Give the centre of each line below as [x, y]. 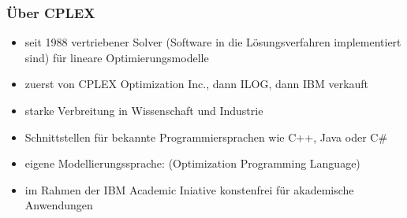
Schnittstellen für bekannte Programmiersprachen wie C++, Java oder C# [206, 137]
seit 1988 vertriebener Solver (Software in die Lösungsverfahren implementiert [213, 42]
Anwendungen [59, 205]
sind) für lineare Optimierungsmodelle [117, 57]
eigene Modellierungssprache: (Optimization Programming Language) [192, 163]
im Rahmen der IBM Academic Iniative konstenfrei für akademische [189, 189]
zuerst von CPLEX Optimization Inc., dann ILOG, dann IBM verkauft [197, 84]
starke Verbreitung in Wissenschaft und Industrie [144, 110]
